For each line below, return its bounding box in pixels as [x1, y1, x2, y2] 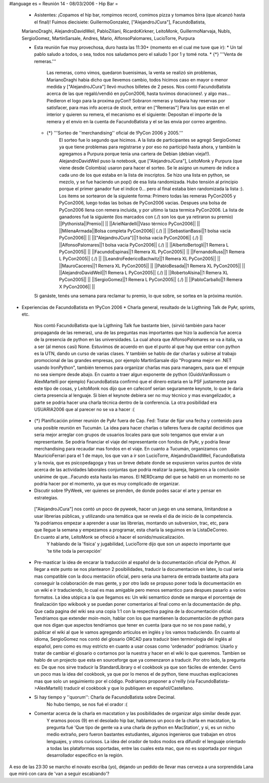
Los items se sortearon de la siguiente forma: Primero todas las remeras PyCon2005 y [59, 193, 236, 199]
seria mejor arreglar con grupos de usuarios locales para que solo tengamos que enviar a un [34, 432, 224, 438]
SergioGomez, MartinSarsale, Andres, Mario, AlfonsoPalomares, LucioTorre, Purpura [21, 35, 195, 41]
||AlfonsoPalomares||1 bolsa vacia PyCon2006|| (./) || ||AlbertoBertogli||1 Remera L [59, 242, 229, 248]
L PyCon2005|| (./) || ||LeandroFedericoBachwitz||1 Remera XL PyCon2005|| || [59, 256, 221, 262]
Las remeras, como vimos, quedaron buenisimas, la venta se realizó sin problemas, [46, 70, 218, 76]
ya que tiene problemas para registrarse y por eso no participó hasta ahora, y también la [59, 144, 241, 150]
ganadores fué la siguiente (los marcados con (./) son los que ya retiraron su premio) [59, 214, 234, 220]
